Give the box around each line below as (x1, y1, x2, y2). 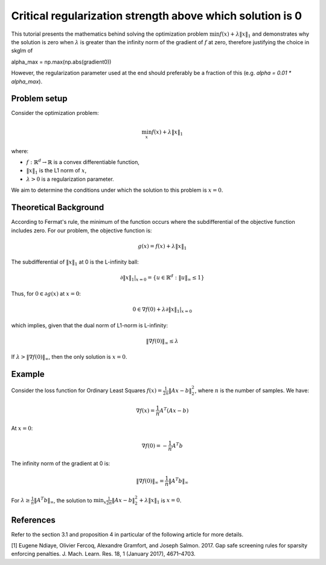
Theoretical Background (11, 203, 104, 213)
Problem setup (11, 94, 68, 104)
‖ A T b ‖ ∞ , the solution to (34, 496, 93, 505)
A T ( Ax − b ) (159, 406, 189, 414)
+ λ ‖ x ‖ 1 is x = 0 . (139, 497, 182, 505)
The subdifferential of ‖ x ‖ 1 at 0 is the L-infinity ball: (11, 258, 139, 267)
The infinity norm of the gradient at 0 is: (11, 460, 110, 467)
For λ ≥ (11, 497, 30, 504)
